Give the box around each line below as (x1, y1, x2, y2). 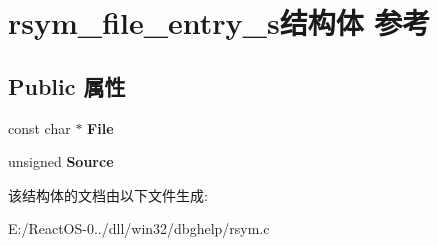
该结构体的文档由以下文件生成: (8, 184, 208, 205)
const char (8, 117, 71, 138)
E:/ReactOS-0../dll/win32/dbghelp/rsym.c (8, 218, 270, 239)
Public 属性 (8, 70, 126, 101)
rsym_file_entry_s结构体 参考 (8, 2, 431, 43)
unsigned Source (8, 151, 114, 172)
